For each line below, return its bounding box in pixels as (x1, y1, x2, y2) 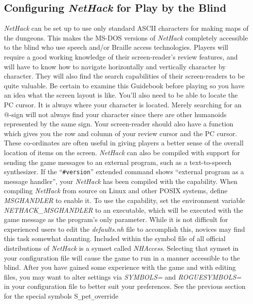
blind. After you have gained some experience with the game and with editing (4, 262, 236, 272)
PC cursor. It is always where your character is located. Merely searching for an (4, 99, 242, 109)
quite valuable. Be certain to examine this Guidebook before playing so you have (4, 80, 245, 90)
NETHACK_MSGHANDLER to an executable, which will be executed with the (4, 204, 243, 215)
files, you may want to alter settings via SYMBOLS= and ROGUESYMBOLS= (4, 271, 242, 282)
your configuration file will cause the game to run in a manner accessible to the (4, 252, 240, 263)
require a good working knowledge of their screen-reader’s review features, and (4, 51, 238, 61)
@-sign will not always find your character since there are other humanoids (4, 109, 227, 119)
